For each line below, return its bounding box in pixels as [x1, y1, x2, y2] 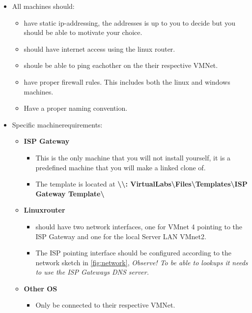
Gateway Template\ [35, 188, 105, 198]
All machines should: [12, 1, 75, 11]
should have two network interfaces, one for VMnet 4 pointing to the [35, 221, 243, 231]
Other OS [24, 283, 57, 293]
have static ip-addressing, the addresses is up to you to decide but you [24, 17, 235, 28]
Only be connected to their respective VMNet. [35, 300, 175, 310]
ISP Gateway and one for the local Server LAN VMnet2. [35, 231, 206, 241]
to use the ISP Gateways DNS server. [35, 267, 149, 277]
